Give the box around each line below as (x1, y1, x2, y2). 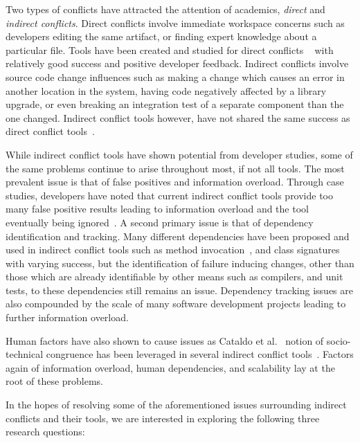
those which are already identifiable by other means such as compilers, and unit (6, 269, 343, 284)
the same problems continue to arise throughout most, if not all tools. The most (6, 161, 345, 175)
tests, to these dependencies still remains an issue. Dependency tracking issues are (6, 282, 353, 297)
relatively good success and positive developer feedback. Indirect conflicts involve (6, 56, 349, 71)
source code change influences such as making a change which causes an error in (6, 69, 345, 84)
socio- (326, 333, 351, 347)
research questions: (6, 424, 85, 439)
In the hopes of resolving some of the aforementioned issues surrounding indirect (6, 397, 347, 412)
